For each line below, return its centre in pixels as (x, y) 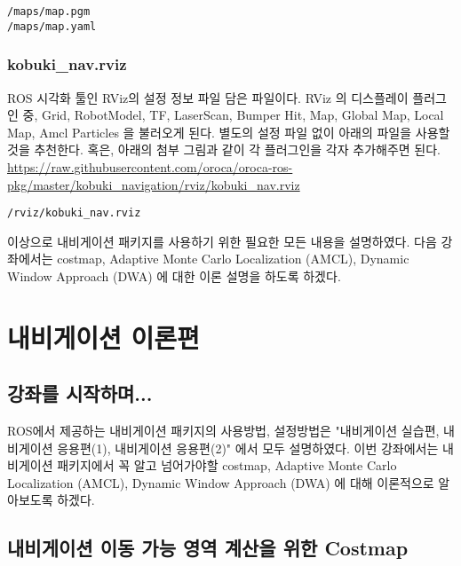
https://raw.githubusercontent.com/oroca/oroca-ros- (150, 166)
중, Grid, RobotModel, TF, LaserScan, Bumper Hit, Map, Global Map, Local (233, 115)
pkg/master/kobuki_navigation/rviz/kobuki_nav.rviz (154, 184)
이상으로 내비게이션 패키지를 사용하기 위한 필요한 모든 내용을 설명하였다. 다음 (222, 241)
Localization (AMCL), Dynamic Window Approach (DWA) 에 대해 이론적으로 (221, 482)
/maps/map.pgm (49, 12)
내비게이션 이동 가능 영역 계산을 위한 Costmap (208, 548)
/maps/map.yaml (52, 26)
